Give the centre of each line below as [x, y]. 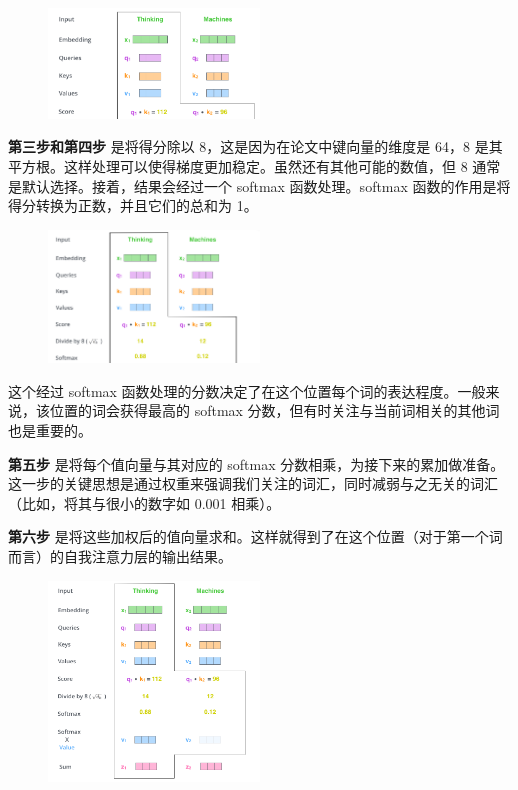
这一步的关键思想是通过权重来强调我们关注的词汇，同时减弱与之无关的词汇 [253, 483]
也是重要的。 [50, 430]
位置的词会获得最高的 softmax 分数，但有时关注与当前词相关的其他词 [274, 410]
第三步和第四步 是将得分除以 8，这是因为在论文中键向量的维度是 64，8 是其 [255, 146]
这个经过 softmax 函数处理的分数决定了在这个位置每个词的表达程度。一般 [247, 390]
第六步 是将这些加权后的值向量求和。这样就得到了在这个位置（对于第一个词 [255, 536]
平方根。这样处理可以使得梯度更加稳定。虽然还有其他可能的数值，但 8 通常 [254, 165]
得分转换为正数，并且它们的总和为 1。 [133, 205]
